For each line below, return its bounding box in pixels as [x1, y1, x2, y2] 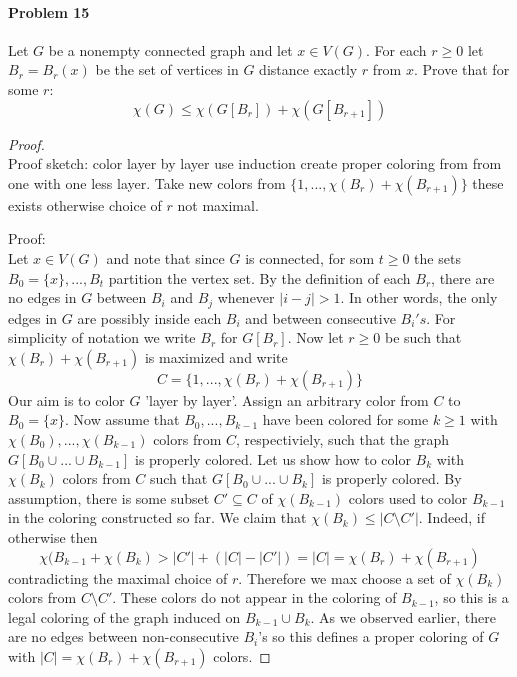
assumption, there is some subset [8, 487, 210, 508]
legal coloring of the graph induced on [8, 606, 241, 627]
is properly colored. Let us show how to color [135, 448, 411, 469]
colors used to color [348, 487, 468, 508]
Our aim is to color [8, 389, 125, 410]
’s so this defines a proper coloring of [258, 626, 484, 647]
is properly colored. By [321, 468, 462, 489]
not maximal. [177, 194, 259, 215]
